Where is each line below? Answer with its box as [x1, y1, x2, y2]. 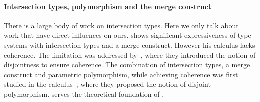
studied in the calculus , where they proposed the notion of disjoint [4, 79, 211, 89]
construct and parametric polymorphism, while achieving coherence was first [4, 69, 238, 79]
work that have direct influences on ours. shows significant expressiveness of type [4, 30, 251, 40]
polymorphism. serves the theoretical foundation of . [4, 88, 164, 99]
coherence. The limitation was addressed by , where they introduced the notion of [4, 49, 256, 60]
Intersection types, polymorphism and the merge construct [4, 1, 212, 11]
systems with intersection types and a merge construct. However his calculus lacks [4, 39, 255, 50]
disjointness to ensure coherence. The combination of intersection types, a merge [4, 59, 250, 70]
